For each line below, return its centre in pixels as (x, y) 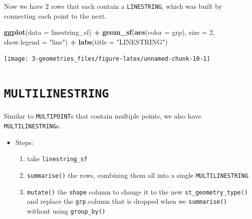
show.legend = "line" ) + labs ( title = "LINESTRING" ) (86, 41)
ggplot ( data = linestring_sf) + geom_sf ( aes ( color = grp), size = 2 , (109, 32)
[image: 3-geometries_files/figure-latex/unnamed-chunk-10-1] (107, 59)
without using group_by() (66, 210)
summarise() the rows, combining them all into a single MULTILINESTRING (138, 175)
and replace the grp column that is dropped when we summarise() (127, 201)
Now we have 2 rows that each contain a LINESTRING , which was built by (113, 6)
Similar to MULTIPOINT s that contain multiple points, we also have (103, 116)
